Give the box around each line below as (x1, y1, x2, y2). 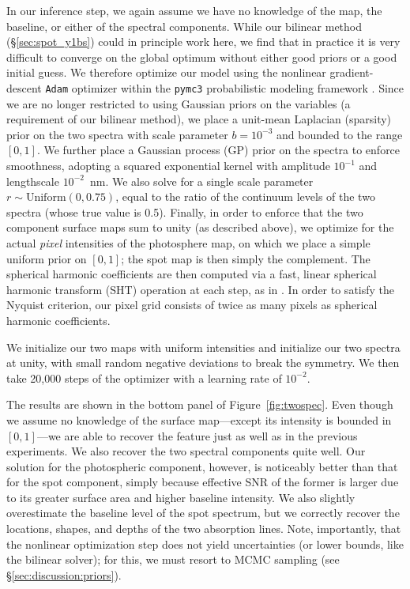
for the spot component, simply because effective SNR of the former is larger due (6, 474, 399, 490)
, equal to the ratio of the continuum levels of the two (115, 188, 375, 205)
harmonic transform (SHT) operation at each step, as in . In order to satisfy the (6, 281, 395, 297)
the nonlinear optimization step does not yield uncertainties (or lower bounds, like (6, 535, 404, 552)
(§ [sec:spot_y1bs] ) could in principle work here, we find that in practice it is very (6, 33, 401, 50)
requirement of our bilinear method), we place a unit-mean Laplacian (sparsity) (6, 111, 392, 127)
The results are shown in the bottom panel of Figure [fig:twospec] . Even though (6, 396, 393, 413)
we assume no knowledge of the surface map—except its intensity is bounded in (6, 411, 392, 428)
